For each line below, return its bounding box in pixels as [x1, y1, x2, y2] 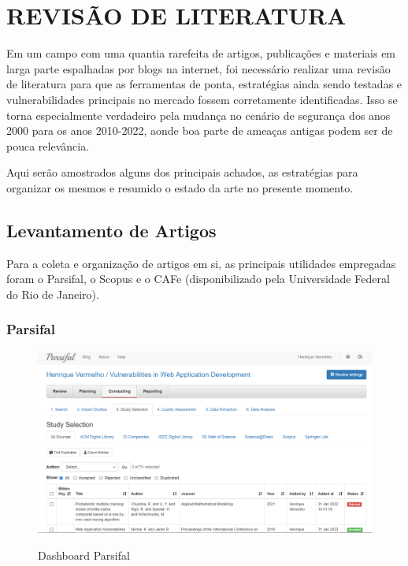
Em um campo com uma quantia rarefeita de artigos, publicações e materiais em [6, 45, 396, 61]
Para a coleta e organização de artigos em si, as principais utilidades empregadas [6, 255, 396, 271]
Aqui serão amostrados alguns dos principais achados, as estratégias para [6, 164, 358, 181]
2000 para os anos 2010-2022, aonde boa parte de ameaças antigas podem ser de [6, 122, 393, 139]
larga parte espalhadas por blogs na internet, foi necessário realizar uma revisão [6, 60, 391, 76]
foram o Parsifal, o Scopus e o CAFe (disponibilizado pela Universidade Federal [6, 270, 390, 287]
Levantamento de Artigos [6, 218, 217, 242]
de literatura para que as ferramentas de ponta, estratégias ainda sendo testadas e [6, 76, 402, 92]
